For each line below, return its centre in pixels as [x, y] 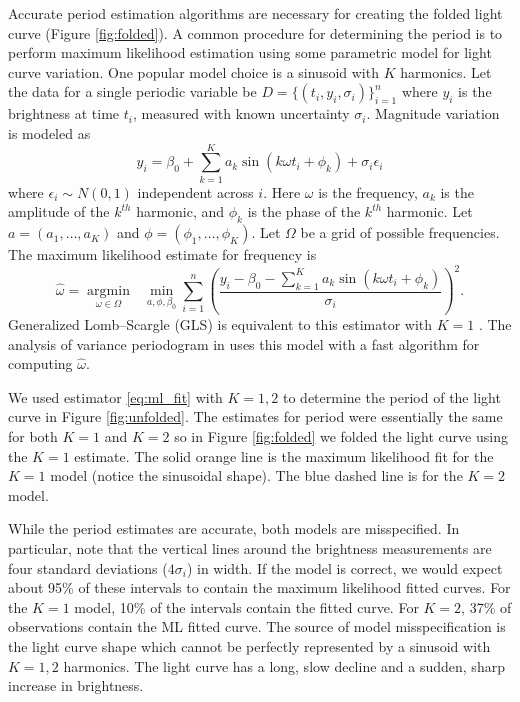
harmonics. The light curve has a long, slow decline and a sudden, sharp [284, 665]
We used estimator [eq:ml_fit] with [115, 396]
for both [33, 436]
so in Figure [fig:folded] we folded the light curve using [341, 436]
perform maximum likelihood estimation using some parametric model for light [250, 52]
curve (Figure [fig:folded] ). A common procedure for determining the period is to [255, 32]
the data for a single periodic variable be [132, 91]
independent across [195, 191]
